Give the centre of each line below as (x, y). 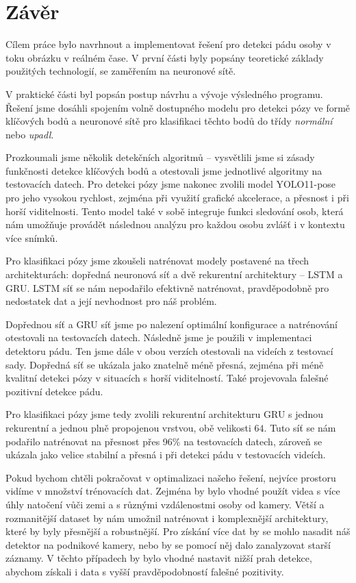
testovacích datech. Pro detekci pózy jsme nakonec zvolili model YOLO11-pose (171, 184)
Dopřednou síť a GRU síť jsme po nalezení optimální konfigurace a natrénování (172, 324)
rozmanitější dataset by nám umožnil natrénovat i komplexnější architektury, (167, 518)
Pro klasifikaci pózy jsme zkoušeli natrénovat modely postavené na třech (157, 261)
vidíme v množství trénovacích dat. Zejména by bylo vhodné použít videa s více (173, 491)
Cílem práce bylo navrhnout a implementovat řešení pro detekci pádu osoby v (168, 44)
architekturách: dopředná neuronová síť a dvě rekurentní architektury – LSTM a (174, 274)
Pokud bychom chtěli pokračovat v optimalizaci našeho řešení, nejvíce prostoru (171, 477)
